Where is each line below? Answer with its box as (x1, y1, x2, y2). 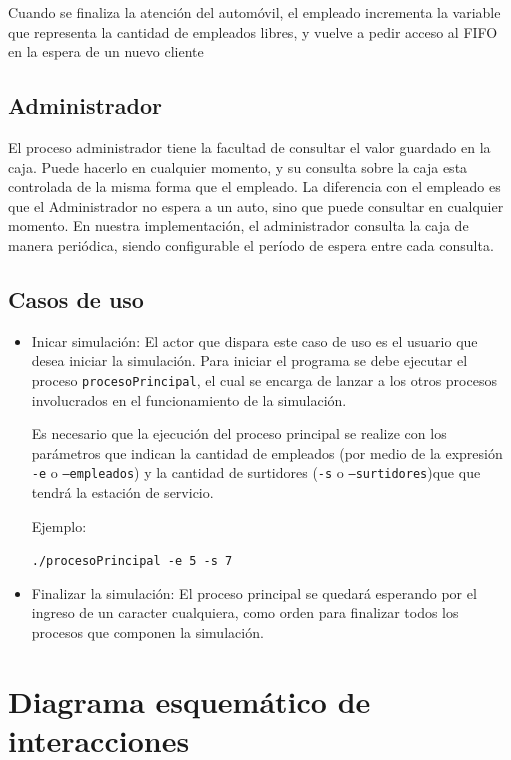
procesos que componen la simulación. (31, 622, 264, 643)
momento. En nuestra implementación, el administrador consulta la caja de (8, 215, 469, 236)
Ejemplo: (31, 515, 87, 536)
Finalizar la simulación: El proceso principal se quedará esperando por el (31, 582, 477, 603)
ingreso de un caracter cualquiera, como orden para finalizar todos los (31, 602, 459, 623)
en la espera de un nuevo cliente (8, 41, 204, 62)
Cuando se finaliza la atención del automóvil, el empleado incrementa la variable (8, 2, 501, 22)
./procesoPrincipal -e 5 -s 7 (31, 554, 233, 569)
